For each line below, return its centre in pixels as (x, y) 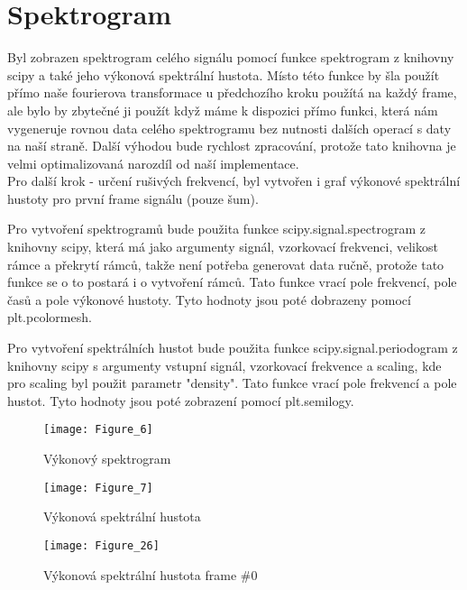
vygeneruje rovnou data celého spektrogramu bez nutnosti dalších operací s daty (229, 128)
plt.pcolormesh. (50, 317)
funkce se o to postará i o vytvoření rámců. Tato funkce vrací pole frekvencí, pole (232, 282)
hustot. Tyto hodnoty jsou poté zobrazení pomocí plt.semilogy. (181, 400)
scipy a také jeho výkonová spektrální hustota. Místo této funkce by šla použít (224, 74)
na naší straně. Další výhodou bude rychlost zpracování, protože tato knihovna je (232, 146)
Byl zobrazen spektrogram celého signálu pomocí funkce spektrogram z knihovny (231, 57)
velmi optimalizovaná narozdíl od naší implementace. (153, 163)
